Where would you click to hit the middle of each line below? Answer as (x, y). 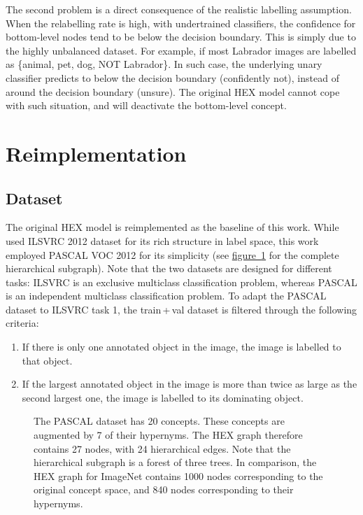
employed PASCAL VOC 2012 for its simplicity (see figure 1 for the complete (172, 254)
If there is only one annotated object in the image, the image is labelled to (181, 347)
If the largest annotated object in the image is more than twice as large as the (190, 384)
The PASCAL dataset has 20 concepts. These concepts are (159, 421)
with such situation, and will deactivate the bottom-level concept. (146, 105)
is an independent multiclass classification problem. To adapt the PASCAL (166, 296)
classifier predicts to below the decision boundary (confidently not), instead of (172, 77)
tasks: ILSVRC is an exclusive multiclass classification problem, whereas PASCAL (181, 282)
